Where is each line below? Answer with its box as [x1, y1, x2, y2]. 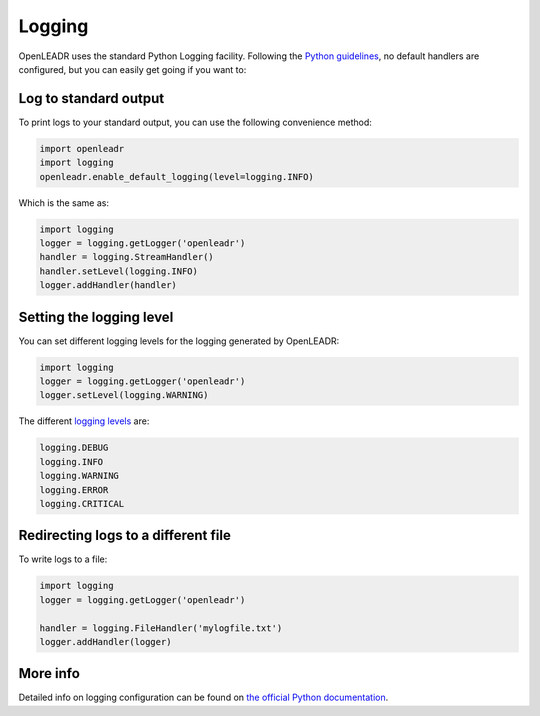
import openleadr [39, 143, 125, 154]
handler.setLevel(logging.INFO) [39, 265, 199, 277]
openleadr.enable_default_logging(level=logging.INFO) [39, 171, 314, 182]
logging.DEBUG [39, 442, 109, 454]
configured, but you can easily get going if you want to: [18, 63, 247, 75]
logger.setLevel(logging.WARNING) [39, 390, 209, 401]
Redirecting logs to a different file [18, 527, 232, 544]
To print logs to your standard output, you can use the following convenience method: [18, 116, 372, 128]
